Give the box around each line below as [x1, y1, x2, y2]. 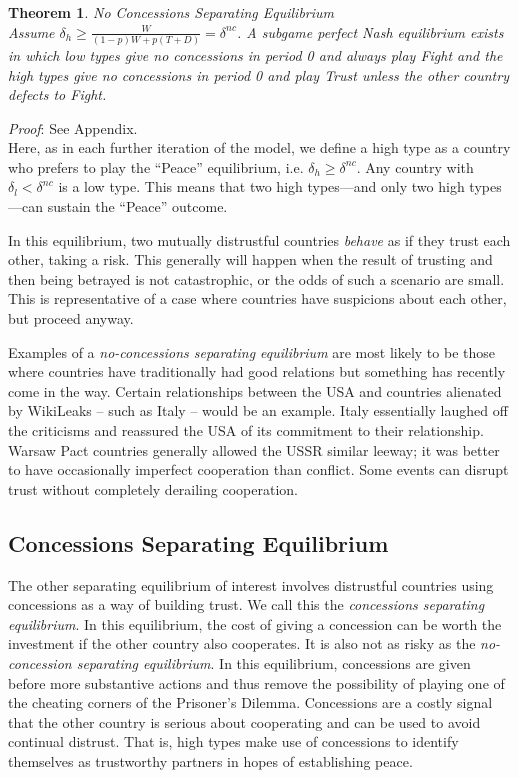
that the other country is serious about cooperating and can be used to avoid [8, 711, 481, 732]
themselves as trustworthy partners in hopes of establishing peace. [8, 750, 413, 771]
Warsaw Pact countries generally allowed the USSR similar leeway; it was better [8, 439, 500, 460]
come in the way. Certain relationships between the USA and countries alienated [8, 380, 502, 401]
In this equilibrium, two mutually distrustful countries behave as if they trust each [8, 229, 511, 250]
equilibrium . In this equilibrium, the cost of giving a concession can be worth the [8, 613, 502, 634]
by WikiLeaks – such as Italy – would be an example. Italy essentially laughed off [8, 400, 508, 421]
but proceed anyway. [8, 308, 134, 329]
